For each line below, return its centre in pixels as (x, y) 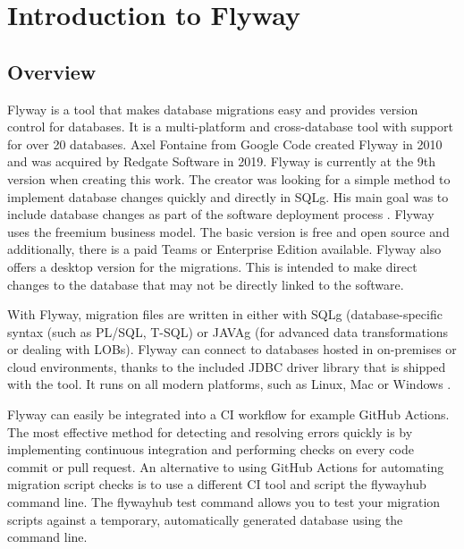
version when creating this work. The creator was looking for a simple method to (229, 178)
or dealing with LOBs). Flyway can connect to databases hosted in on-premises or (232, 349)
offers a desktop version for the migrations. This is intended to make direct (212, 266)
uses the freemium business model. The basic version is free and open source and (228, 231)
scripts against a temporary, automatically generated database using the (205, 519)
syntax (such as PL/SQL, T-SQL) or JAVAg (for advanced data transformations (228, 331)
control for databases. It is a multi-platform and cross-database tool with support (230, 127)
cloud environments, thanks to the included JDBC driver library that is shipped (227, 366)
